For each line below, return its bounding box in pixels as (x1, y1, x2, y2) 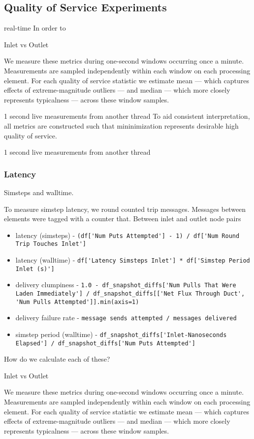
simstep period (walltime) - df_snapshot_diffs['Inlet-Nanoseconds (15, 329, 227, 339)
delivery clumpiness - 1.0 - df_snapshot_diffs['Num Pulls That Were (15, 279, 236, 290)
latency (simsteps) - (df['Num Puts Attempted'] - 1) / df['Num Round (15, 230, 240, 240)
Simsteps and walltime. (4, 187, 74, 197)
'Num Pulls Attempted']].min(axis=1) (15, 298, 139, 305)
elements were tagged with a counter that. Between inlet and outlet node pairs (4, 213, 241, 224)
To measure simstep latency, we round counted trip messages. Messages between (4, 203, 246, 214)
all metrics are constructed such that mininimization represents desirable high (4, 120, 239, 131)
